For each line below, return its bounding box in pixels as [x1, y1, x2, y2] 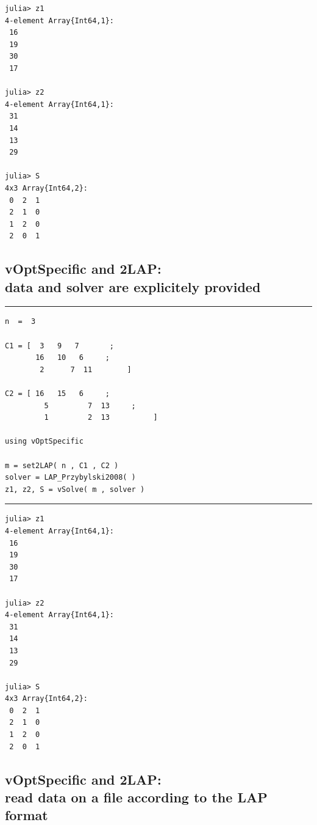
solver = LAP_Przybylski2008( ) [5, 473, 136, 482]
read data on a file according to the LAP [5, 788, 268, 807]
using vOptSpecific [5, 437, 84, 446]
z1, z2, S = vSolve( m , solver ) [5, 485, 145, 494]
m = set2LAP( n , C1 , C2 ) [5, 461, 119, 470]
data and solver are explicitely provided [5, 277, 261, 296]
